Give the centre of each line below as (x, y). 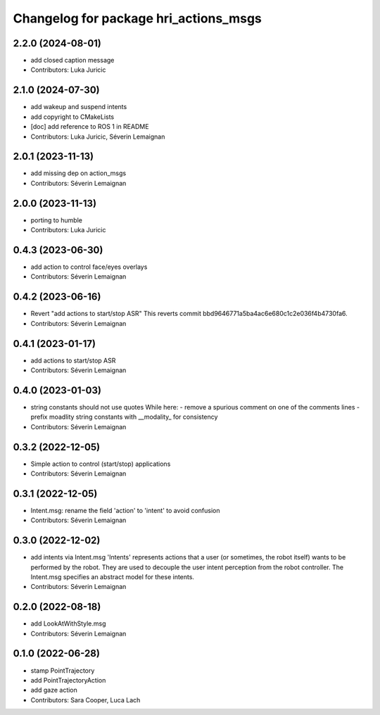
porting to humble (56, 220)
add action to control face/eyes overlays (89, 267)
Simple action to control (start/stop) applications (101, 464)
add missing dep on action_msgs (78, 173)
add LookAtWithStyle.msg (68, 624)
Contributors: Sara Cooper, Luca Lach (85, 700)
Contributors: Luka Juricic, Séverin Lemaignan (98, 137)
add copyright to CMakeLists (72, 117)
